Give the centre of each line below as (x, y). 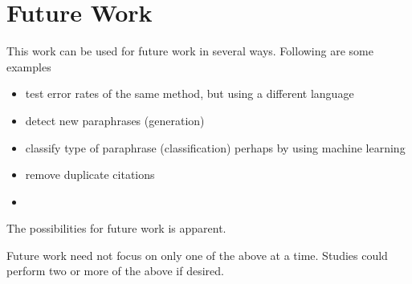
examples (29, 66)
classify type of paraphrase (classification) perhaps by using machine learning (215, 147)
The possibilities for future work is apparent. (116, 228)
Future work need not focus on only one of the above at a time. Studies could (197, 255)
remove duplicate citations (90, 174)
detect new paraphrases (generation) (115, 120)
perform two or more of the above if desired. (115, 271)
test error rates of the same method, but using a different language (190, 93)
